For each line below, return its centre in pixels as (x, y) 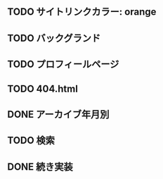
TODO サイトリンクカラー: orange (82, 12)
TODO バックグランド (54, 38)
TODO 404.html (43, 88)
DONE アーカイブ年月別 (58, 114)
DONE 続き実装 (40, 167)
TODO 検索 (31, 141)
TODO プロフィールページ (63, 64)
